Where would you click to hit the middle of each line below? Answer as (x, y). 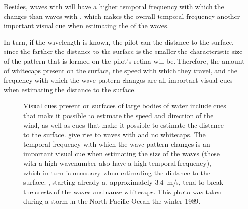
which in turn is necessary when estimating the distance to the (117, 172)
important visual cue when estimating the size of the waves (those (122, 153)
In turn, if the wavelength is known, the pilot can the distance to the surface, (119, 42)
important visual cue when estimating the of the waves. (87, 26)
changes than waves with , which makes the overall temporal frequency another (122, 16)
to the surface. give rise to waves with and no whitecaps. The (115, 134)
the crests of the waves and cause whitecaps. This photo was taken (123, 191)
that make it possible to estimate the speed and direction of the (118, 115)
